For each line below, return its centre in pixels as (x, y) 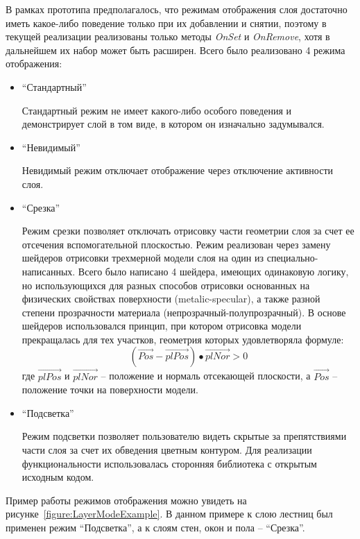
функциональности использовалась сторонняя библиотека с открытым (169, 463)
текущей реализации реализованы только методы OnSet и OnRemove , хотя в (168, 36)
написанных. (49, 271)
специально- (292, 258)
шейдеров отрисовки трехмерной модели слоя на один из (143, 258)
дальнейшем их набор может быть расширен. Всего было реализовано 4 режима (175, 50)
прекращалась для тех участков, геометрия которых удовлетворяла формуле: (183, 339)
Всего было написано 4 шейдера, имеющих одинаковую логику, (213, 271)
